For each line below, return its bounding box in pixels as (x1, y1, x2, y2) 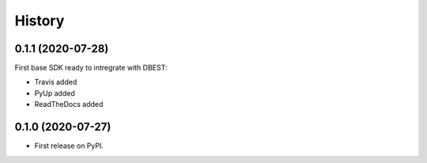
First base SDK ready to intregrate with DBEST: (14, 63, 168, 73)
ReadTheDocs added (34, 100, 104, 109)
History (14, 12, 65, 29)
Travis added (34, 78, 77, 87)
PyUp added (34, 88, 75, 98)
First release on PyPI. (34, 141, 104, 150)
